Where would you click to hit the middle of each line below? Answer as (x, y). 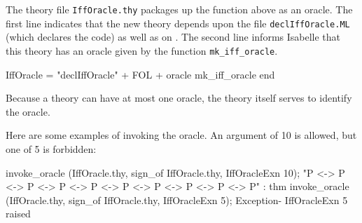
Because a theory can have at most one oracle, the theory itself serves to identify (179, 98)
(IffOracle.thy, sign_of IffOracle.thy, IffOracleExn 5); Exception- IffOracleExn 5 (177, 200)
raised (18, 214)
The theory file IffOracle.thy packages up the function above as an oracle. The (179, 9)
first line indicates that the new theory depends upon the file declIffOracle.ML (178, 23)
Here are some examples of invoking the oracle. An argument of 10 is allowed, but (181, 135)
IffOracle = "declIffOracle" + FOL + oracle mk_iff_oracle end (140, 74)
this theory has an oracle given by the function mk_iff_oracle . (142, 50)
